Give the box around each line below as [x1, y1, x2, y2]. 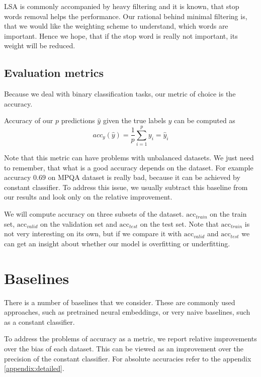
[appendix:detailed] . [4, 363, 64, 373]
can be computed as [174, 115, 235, 126]
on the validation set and [40, 218, 117, 229]
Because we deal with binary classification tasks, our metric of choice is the [4, 88, 236, 99]
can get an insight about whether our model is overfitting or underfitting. [4, 238, 230, 248]
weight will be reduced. [4, 40, 75, 51]
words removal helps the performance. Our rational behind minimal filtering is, [4, 11, 247, 21]
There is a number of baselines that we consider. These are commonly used [4, 297, 235, 307]
